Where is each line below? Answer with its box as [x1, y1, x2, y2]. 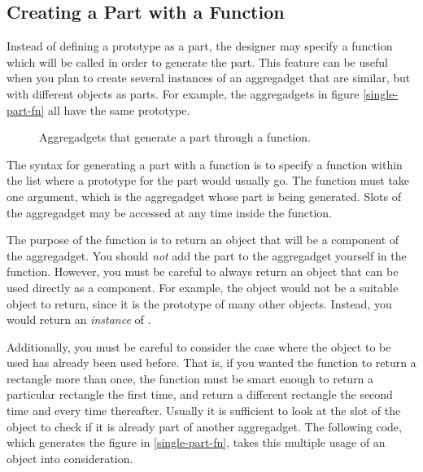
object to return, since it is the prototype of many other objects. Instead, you [7, 295, 392, 312]
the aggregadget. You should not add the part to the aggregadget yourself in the [7, 247, 407, 264]
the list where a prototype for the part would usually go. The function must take [7, 172, 410, 189]
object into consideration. [7, 449, 133, 466]
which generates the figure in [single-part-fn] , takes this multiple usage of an [7, 434, 386, 451]
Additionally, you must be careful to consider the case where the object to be [7, 338, 391, 355]
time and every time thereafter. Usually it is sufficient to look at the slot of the [7, 402, 401, 419]
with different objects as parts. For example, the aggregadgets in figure [7, 85, 360, 102]
